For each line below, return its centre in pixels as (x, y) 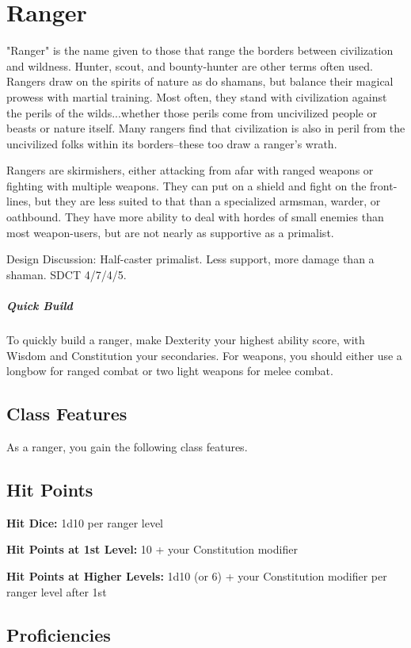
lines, (19, 201)
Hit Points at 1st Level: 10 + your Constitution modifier (152, 549)
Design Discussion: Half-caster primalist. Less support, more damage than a (190, 259)
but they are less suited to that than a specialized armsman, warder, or (207, 201)
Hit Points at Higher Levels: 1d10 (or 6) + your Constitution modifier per (197, 575)
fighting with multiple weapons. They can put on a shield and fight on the (186, 185)
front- (384, 185)
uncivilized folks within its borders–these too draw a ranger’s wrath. (172, 143)
